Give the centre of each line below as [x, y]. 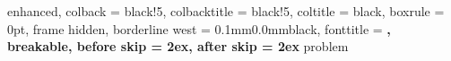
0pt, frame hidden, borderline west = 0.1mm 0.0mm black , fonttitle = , [199, 28]
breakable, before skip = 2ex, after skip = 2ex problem [178, 46]
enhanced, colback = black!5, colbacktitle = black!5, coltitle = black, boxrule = [226, 11]
